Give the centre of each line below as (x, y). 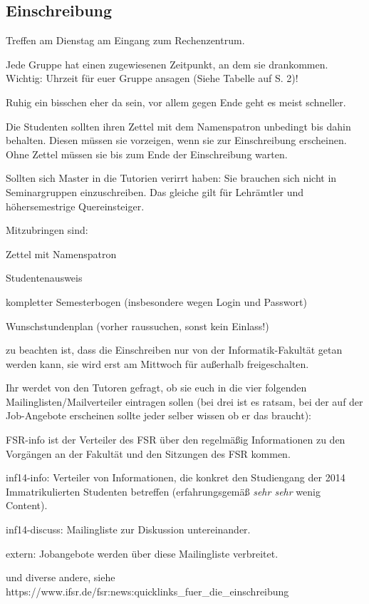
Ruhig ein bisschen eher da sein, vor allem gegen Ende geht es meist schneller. (176, 102)
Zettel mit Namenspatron (61, 254)
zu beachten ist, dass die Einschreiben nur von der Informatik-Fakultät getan (174, 350)
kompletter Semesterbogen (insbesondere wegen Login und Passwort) (156, 301)
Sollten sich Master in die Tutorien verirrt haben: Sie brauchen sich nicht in (171, 178)
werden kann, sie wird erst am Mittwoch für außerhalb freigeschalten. (157, 363)
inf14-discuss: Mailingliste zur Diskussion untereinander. (128, 529)
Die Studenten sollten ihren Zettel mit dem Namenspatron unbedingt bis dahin (178, 126)
